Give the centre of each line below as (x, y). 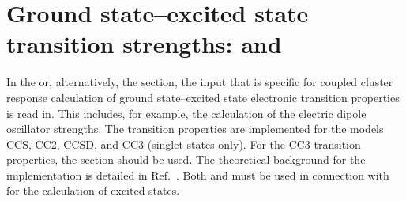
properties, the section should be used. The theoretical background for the (186, 159)
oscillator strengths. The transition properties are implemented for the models (195, 129)
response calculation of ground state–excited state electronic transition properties (203, 97)
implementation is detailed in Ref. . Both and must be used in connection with (198, 174)
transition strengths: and (144, 44)
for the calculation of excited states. (93, 190)
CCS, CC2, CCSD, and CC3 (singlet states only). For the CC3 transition (184, 144)
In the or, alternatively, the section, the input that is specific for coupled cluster (200, 82)
